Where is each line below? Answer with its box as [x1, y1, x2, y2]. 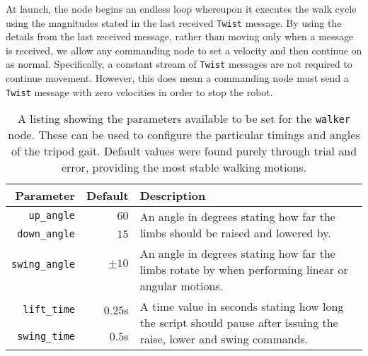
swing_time [17, 330, 76, 342]
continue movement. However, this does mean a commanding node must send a [6, 71, 349, 85]
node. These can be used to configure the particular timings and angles [8, 126, 360, 143]
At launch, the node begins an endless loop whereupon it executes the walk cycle [6, 1, 357, 16]
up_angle [28, 210, 76, 222]
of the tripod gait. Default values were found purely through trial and [11, 143, 357, 160]
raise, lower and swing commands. [139, 331, 309, 348]
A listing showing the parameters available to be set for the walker [17, 110, 350, 127]
